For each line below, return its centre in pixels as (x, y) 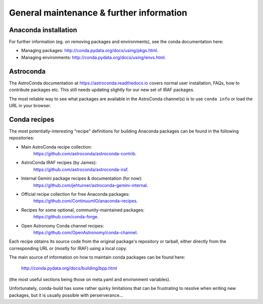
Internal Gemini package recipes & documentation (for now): (82, 178)
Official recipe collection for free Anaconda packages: (75, 194)
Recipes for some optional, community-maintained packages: (83, 210)
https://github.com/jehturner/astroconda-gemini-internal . (91, 185)
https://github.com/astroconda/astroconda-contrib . (85, 154)
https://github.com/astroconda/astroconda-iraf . (81, 169)
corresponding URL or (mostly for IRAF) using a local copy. (68, 248)
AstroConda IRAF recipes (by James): (59, 163)
